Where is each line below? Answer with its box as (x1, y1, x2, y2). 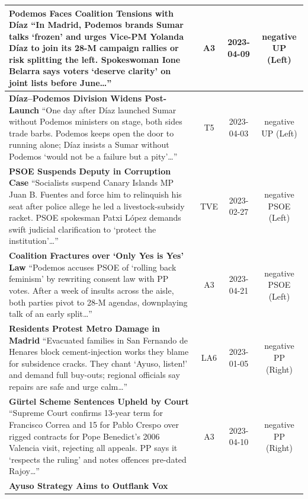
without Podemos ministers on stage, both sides (9, 115, 182, 128)
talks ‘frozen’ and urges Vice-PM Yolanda (9, 30, 184, 42)
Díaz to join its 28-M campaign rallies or (9, 42, 179, 54)
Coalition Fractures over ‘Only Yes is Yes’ (9, 249, 184, 262)
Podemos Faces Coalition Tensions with (9, 7, 174, 19)
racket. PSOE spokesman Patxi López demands (9, 211, 181, 224)
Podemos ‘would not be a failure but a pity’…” (9, 150, 178, 162)
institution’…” (9, 234, 59, 247)
